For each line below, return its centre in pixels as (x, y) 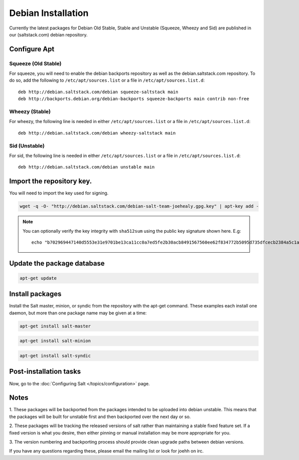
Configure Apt (32, 49)
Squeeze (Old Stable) (35, 63)
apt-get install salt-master (55, 326)
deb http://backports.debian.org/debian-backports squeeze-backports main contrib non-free (134, 99)
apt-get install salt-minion (55, 341)
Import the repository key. (51, 181)
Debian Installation (49, 13)
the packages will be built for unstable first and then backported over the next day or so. (100, 417)
